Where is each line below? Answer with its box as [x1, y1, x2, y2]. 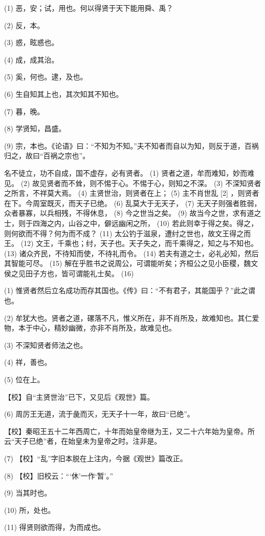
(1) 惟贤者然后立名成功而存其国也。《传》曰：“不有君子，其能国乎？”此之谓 [4, 285, 255, 296]
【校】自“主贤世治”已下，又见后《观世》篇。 [4, 391, 154, 402]
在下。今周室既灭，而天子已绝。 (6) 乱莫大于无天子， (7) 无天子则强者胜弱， [4, 197, 261, 208]
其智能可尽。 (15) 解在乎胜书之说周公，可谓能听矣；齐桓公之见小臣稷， [4, 258, 244, 269]
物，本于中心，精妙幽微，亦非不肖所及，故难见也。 [4, 322, 176, 333]
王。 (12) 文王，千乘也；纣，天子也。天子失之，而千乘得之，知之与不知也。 [4, 238, 258, 249]
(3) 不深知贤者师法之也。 [4, 339, 87, 350]
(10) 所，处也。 [4, 504, 55, 515]
